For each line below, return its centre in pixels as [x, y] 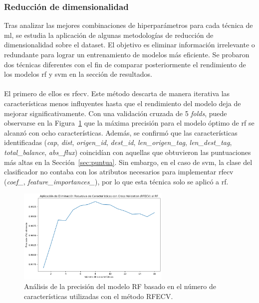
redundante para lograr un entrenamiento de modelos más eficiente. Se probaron [127, 54]
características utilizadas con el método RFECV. [99, 296]
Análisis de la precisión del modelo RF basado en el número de [120, 286]
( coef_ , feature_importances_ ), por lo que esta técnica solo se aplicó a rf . [116, 181]
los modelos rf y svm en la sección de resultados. [78, 74]
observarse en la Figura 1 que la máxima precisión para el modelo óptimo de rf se [129, 123]
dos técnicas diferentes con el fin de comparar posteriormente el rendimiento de [125, 64]
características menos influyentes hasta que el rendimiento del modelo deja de [123, 103]
